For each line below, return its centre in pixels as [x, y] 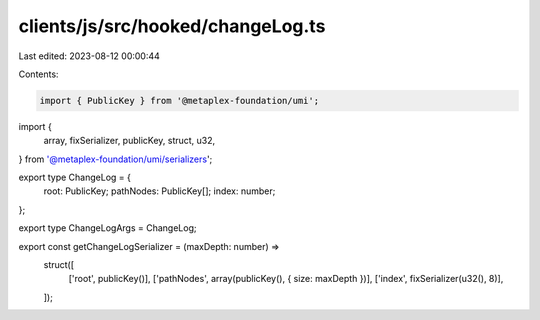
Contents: [38, 74]
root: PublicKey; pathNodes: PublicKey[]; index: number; [159, 191]
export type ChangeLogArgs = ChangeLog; [107, 228]
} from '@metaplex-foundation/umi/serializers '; [115, 159]
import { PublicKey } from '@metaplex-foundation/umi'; [179, 100]
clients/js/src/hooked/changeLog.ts [172, 26]
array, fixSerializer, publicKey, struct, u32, [129, 141]
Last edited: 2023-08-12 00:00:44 [89, 56]
